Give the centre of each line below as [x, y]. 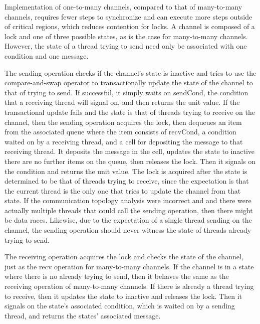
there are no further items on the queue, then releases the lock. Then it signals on [130, 161]
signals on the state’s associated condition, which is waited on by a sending [120, 306]
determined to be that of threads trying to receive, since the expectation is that [127, 181]
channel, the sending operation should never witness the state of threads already [128, 230]
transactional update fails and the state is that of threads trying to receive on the [130, 112]
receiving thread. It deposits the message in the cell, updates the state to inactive [130, 151]
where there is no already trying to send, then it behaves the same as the [117, 276]
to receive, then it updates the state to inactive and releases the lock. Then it [123, 296]
